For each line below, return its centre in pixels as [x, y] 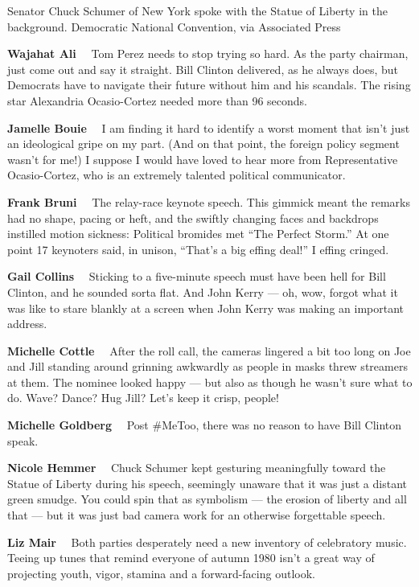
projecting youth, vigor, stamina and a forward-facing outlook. [161, 573]
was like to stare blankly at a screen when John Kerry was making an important [206, 308]
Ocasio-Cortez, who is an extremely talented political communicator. [177, 175]
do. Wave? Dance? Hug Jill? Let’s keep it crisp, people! [143, 398]
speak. [23, 440]
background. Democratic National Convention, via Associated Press [174, 26]
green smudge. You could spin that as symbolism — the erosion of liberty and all [207, 499]
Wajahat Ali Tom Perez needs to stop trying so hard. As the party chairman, [208, 53]
